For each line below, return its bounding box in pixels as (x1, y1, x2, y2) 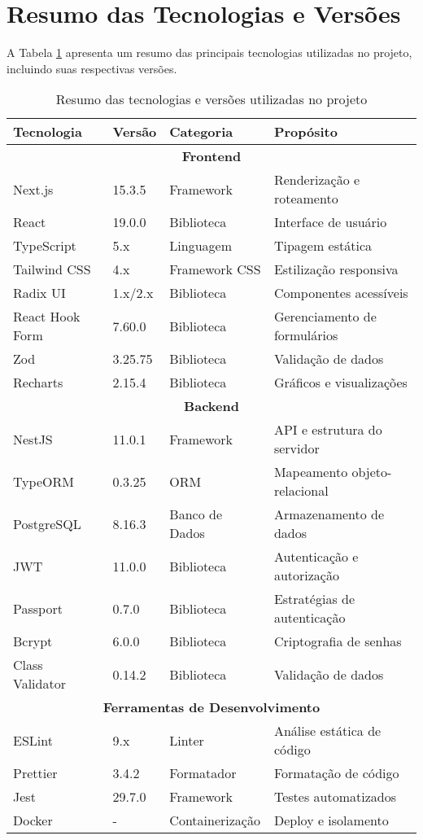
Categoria (169, 122, 233, 142)
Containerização (169, 811, 260, 830)
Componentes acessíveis (273, 283, 408, 303)
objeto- (351, 462, 392, 482)
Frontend (181, 147, 242, 166)
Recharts (13, 373, 63, 392)
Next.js (13, 179, 54, 199)
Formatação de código (273, 763, 399, 783)
